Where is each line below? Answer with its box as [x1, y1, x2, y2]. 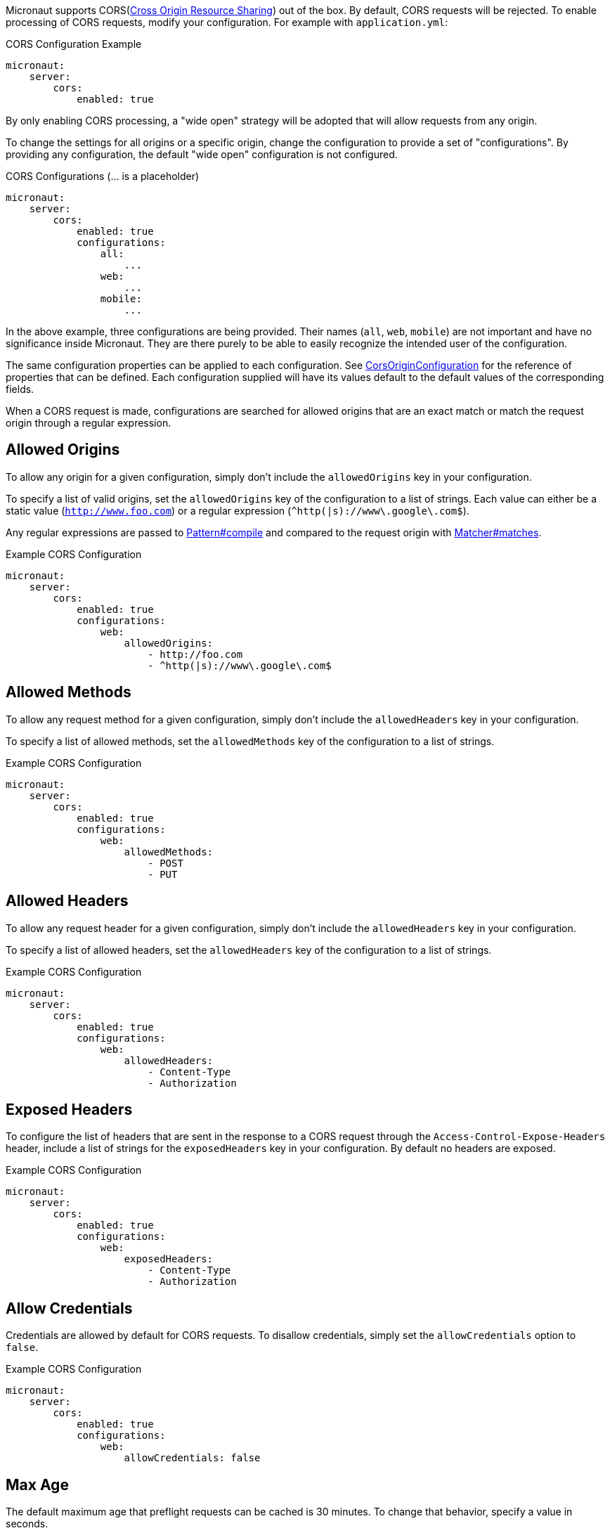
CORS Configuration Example [6, 38, 142, 50]
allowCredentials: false [124, 1452, 261, 1464]
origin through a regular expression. [6, 417, 171, 429]
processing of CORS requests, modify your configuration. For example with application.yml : [6, 16, 448, 28]
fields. [6, 383, 34, 395]
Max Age [6, 1475, 69, 1494]
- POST [148, 857, 183, 869]
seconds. [6, 1518, 48, 1530]
